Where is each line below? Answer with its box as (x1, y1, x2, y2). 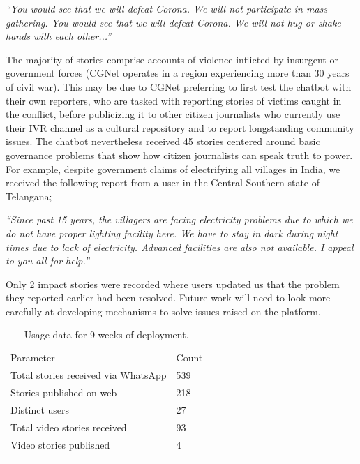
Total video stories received (10, 419, 127, 434)
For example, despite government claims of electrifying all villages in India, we (6, 161, 340, 176)
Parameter (10, 350, 55, 365)
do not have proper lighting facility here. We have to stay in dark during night (6, 225, 338, 240)
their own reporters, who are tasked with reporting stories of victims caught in (6, 93, 342, 107)
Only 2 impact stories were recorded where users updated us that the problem (6, 276, 340, 291)
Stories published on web (10, 385, 117, 399)
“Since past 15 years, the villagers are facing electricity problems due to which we (6, 212, 353, 227)
